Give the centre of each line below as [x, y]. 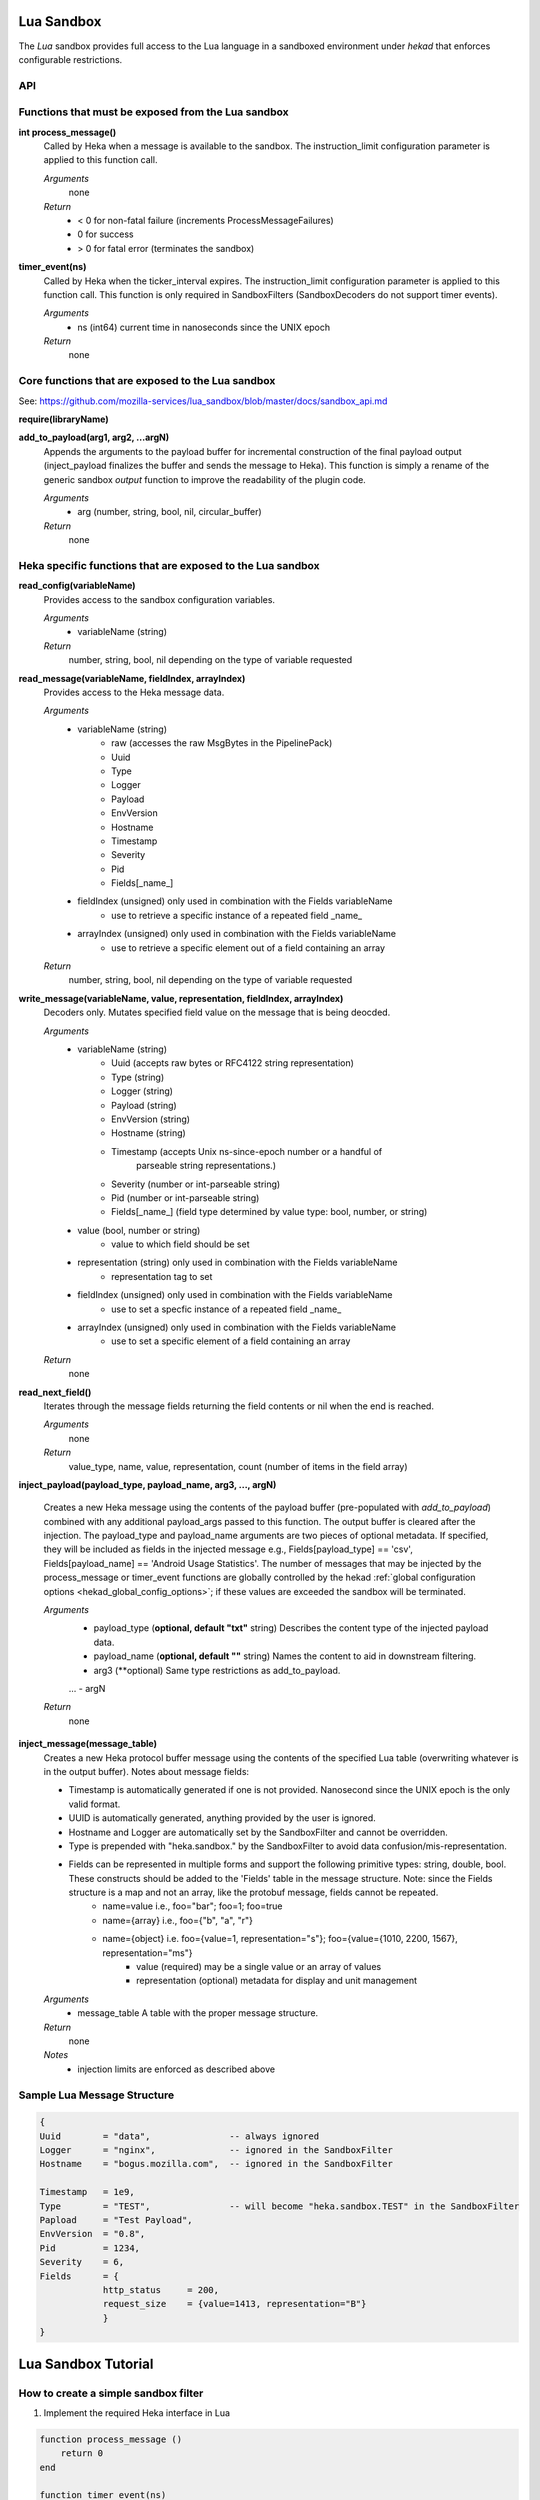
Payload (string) [144, 1105]
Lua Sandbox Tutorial [86, 2363]
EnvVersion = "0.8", [92, 2234]
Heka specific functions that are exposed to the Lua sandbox [169, 565]
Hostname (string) [149, 1133]
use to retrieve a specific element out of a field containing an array [248, 947]
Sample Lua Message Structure [96, 2095]
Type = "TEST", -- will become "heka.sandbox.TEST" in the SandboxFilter [279, 2206]
